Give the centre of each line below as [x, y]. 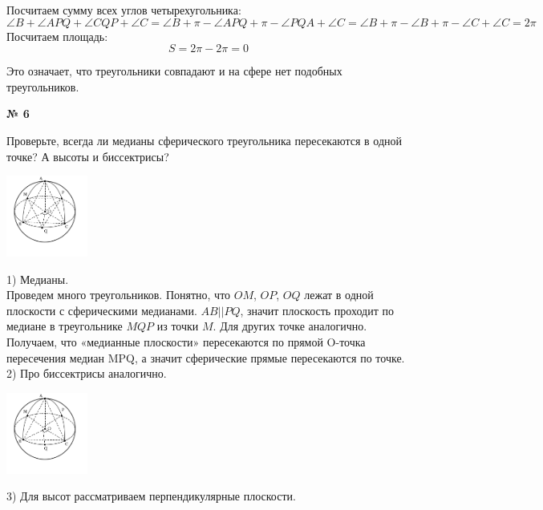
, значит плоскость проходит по [317, 310]
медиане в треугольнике [65, 326]
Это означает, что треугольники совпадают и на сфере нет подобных [174, 71]
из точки [178, 326]
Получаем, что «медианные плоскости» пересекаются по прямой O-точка [186, 341]
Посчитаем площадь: [57, 36]
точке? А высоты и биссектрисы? [88, 156]
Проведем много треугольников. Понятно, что [119, 295]
